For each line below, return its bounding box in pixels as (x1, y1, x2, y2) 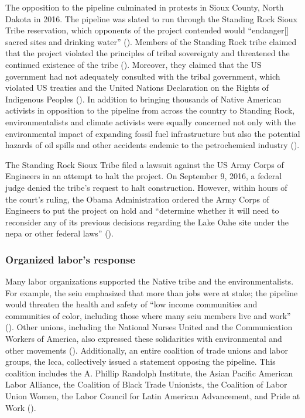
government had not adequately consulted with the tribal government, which (5, 70, 280, 82)
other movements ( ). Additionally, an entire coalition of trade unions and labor (5, 344, 288, 356)
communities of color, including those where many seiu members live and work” (5, 309, 291, 321)
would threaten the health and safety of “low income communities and (5, 298, 258, 310)
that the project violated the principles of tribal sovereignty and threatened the (5, 47, 290, 59)
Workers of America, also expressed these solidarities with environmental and (5, 333, 282, 345)
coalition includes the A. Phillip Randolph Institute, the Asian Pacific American (5, 366, 293, 379)
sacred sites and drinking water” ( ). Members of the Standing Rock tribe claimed (5, 35, 297, 47)
